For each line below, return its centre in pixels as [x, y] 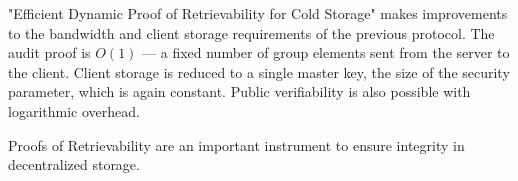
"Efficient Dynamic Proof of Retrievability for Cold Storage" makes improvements [258, 13]
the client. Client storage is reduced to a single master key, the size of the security [259, 71]
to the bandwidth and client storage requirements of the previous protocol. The [251, 32]
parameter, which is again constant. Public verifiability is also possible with [239, 91]
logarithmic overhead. [74, 110]
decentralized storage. [74, 164]
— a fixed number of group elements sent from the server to [326, 52]
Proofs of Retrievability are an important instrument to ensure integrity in [236, 144]
